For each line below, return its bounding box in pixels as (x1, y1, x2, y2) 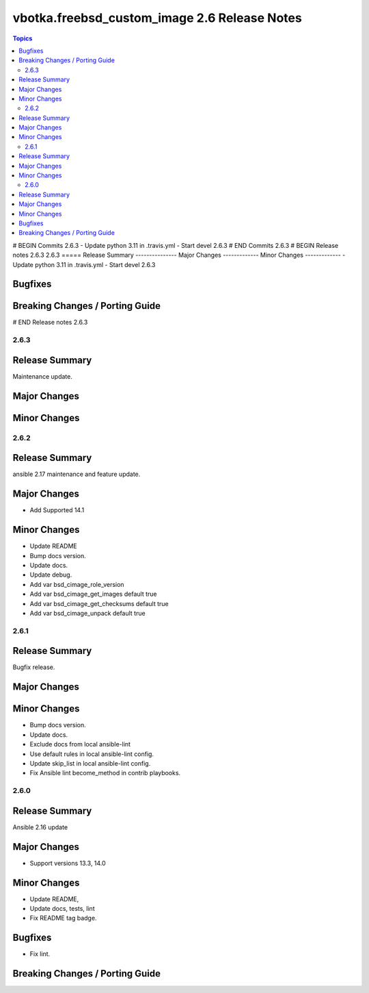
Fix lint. (29, 950, 51, 958)
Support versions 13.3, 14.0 (29, 859, 106, 867)
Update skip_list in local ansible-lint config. (29, 759, 151, 767)
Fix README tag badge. (29, 914, 97, 922)
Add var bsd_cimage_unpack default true (29, 609, 146, 617)
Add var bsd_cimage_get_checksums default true (29, 599, 169, 607)
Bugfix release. (12, 663, 55, 671)
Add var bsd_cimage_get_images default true (29, 590, 157, 599)
